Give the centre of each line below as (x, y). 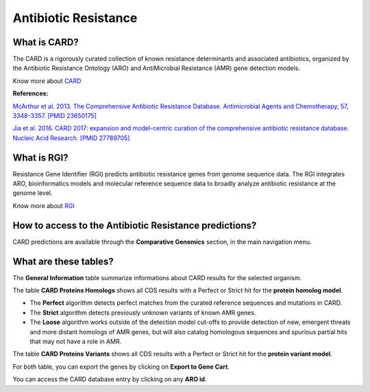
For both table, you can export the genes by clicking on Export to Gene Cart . (121, 367)
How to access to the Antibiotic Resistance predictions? (135, 226)
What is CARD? (46, 42)
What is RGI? (40, 158)
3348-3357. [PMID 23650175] (55, 116)
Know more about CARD (47, 81)
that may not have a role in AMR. (76, 342)
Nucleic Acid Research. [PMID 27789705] (71, 138)
